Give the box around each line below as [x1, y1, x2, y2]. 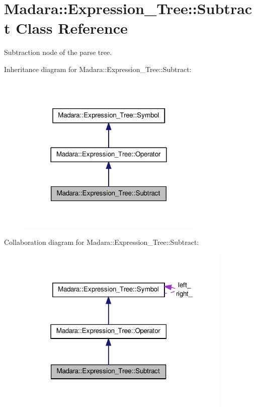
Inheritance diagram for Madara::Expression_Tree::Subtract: [4, 63, 192, 74]
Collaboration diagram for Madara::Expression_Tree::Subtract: [4, 237, 199, 247]
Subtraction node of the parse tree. [4, 47, 112, 57]
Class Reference [16, 18, 128, 38]
